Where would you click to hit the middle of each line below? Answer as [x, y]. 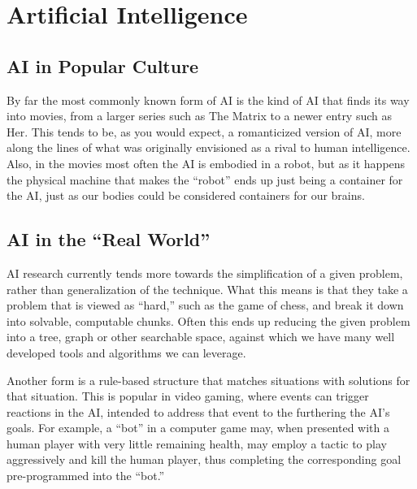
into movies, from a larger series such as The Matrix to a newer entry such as [200, 116]
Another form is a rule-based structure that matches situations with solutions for [208, 380]
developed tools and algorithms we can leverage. [126, 352]
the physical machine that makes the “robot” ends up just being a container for [205, 179]
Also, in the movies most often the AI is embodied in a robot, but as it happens [206, 163]
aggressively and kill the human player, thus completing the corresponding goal [204, 459]
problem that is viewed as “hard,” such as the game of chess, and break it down [205, 305]
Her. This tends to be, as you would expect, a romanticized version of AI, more [204, 131]
